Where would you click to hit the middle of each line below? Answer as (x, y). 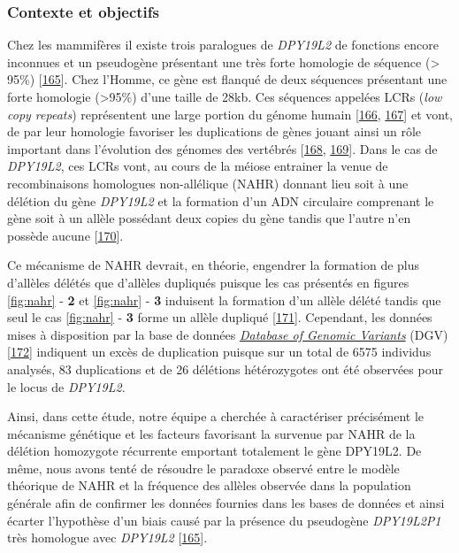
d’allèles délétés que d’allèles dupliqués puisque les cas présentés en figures (208, 282)
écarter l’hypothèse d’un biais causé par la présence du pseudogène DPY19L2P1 (224, 520)
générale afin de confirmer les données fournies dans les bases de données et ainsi (226, 503)
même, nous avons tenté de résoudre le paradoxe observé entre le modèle (203, 468)
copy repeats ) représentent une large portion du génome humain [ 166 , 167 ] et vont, (230, 114)
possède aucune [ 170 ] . (65, 235)
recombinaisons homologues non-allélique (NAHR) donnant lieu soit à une (208, 183)
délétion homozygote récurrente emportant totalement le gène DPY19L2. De (214, 451)
